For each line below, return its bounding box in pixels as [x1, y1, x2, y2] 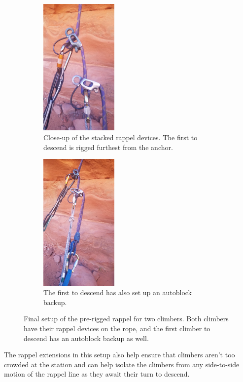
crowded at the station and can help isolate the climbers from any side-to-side [4, 359, 240, 369]
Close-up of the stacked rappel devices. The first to [43, 132, 198, 143]
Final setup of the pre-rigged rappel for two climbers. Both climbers [24, 313, 229, 324]
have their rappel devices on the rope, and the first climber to [24, 323, 210, 334]
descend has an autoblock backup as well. [24, 333, 149, 343]
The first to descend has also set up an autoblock [43, 287, 192, 298]
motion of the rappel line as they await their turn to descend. [4, 369, 190, 379]
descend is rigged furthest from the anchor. [43, 142, 173, 152]
